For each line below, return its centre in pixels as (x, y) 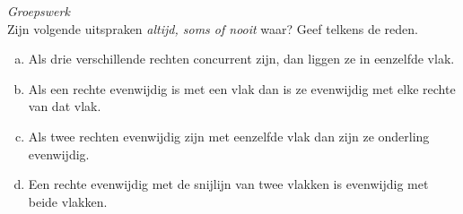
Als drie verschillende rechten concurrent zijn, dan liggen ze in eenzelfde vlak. (241, 59)
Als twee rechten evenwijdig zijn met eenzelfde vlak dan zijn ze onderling (229, 136)
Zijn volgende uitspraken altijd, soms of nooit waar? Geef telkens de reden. (213, 28)
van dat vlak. (65, 106)
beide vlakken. (68, 201)
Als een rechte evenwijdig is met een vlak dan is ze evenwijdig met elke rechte (242, 88)
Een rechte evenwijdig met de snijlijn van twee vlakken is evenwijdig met (228, 184)
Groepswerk (39, 11)
